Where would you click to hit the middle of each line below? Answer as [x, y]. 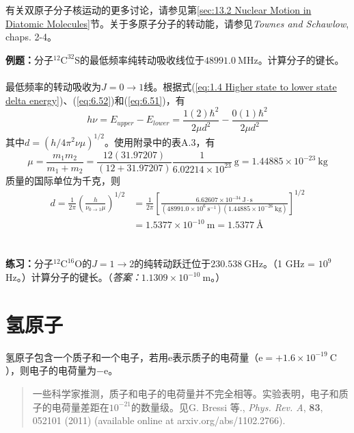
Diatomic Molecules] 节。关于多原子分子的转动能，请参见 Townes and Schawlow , [177, 23]
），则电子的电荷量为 [51, 370]
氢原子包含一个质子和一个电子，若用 [87, 357]
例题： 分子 [29, 59]
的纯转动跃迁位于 [173, 263]
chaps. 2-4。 [31, 37]
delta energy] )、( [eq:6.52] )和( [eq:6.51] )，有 [95, 100]
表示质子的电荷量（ [216, 357]
